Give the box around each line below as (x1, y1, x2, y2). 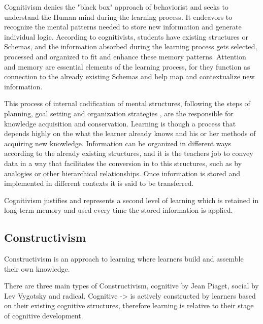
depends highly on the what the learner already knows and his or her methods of (4, 128, 256, 139)
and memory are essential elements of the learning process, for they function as (4, 61, 250, 72)
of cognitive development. (4, 310, 83, 321)
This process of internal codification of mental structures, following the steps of (4, 98, 250, 109)
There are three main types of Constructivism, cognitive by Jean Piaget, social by (4, 280, 259, 291)
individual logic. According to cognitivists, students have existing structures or (4, 31, 248, 42)
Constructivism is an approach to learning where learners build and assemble (4, 253, 244, 264)
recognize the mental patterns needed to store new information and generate (4, 21, 242, 32)
